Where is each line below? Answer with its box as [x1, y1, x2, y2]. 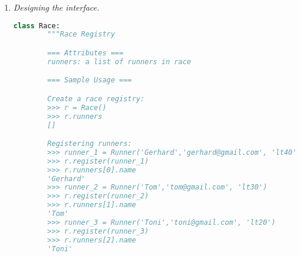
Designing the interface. [13, 1, 100, 13]
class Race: [13, 21, 60, 30]
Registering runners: [47, 139, 132, 148]
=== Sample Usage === [47, 76, 132, 85]
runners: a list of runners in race [47, 57, 191, 66]
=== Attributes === [47, 49, 123, 57]
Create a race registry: [47, 94, 145, 103]
